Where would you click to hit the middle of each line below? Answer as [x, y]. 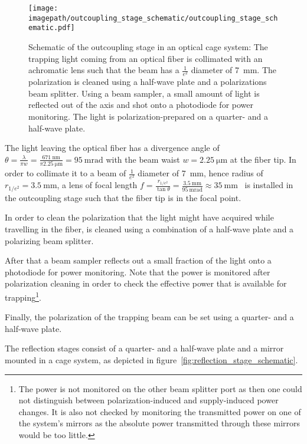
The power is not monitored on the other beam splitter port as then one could [160, 388]
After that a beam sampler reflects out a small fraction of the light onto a [138, 260]
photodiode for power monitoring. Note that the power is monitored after [138, 272]
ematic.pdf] [52, 28]
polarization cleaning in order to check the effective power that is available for [146, 283]
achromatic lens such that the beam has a [104, 70]
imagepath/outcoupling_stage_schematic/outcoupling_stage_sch [153, 18]
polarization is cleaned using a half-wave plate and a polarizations [148, 82]
